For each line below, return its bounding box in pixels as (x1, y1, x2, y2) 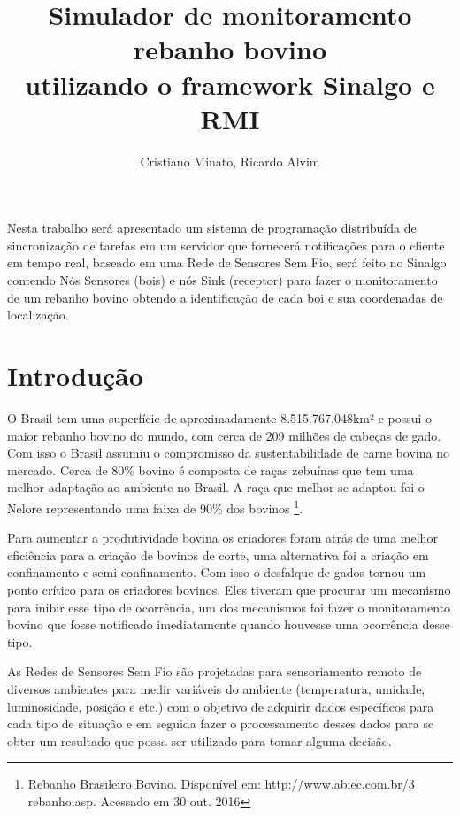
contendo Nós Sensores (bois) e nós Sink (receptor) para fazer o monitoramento (7, 271, 438, 289)
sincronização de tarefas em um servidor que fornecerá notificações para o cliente (7, 235, 445, 254)
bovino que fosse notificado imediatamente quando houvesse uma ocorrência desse (7, 615, 450, 634)
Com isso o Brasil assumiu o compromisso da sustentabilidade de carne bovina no (7, 443, 449, 462)
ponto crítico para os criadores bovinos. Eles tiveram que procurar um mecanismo (7, 580, 451, 598)
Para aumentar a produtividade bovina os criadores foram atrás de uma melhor (7, 528, 438, 547)
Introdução (7, 358, 143, 394)
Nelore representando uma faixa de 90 (7, 498, 212, 517)
